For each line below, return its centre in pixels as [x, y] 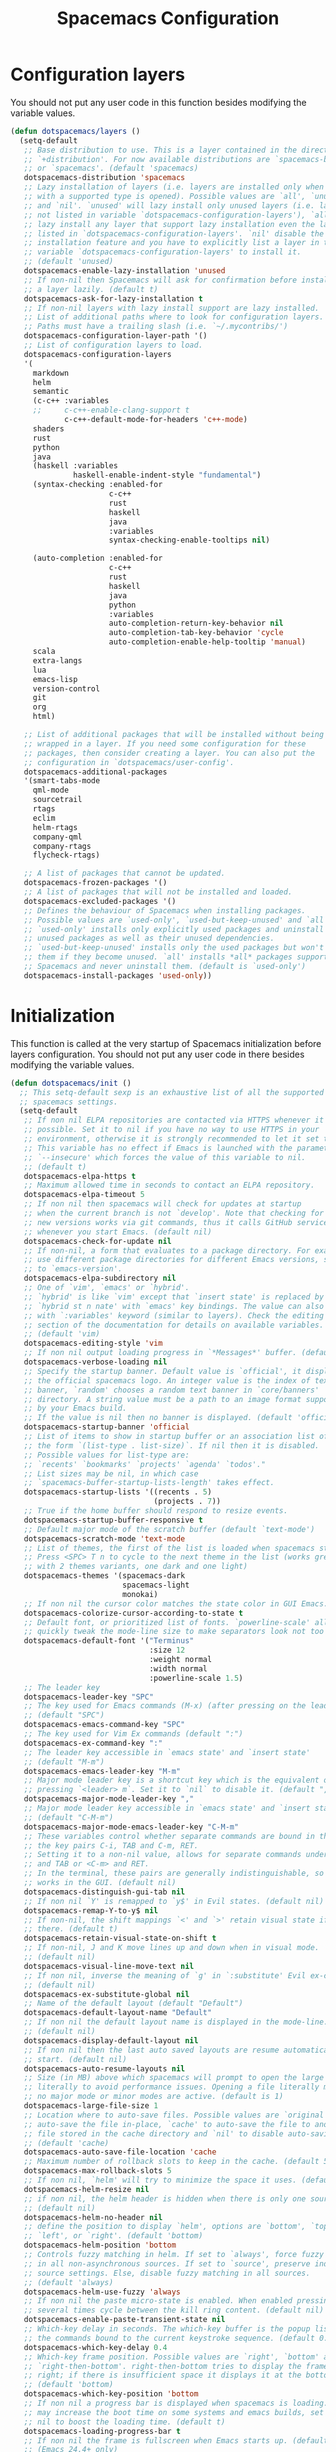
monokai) [140, 1594]
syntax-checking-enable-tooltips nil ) [189, 540]
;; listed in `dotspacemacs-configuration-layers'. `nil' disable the [174, 233]
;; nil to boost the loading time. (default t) [124, 2422]
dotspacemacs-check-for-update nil [97, 1241]
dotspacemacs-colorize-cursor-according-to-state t [133, 1613]
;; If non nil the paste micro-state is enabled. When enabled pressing [178, 2301]
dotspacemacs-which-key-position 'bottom [111, 2394]
